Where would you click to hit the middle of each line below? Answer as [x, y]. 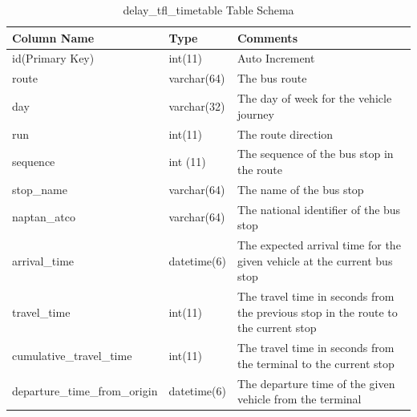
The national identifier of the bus [319, 209]
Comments [267, 37]
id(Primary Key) [53, 58]
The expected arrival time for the [319, 245]
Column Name [53, 37]
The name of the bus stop [300, 189]
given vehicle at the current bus [315, 260]
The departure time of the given [316, 383]
